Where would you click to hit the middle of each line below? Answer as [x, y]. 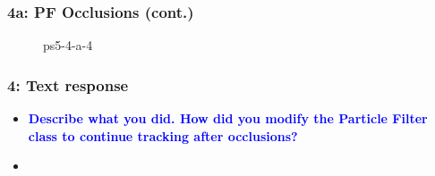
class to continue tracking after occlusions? [163, 135]
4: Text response [68, 84]
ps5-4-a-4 [68, 45]
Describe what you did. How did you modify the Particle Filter [228, 118]
